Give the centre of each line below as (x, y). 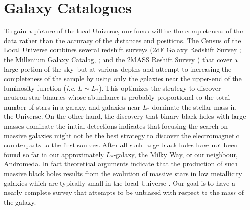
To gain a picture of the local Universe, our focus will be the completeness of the (124, 31)
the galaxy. (20, 202)
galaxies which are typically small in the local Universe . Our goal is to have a (119, 183)
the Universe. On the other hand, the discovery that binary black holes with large (125, 116)
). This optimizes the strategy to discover (160, 88)
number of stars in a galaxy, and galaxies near (72, 106)
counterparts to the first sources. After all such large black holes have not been (121, 145)
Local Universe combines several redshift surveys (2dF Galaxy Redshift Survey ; (123, 50)
